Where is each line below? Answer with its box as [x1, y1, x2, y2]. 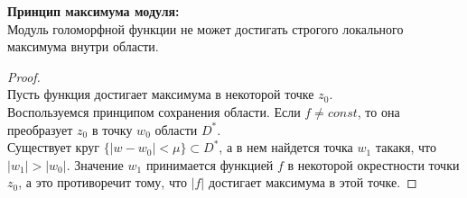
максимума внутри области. [7, 37, 159, 56]
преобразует [7, 120, 73, 139]
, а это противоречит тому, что [18, 173, 187, 192]
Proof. [7, 67, 41, 85]
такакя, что [375, 138, 436, 157]
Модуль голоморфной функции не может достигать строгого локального [7, 19, 404, 38]
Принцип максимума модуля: [7, 2, 180, 20]
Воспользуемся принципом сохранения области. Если [7, 102, 301, 121]
